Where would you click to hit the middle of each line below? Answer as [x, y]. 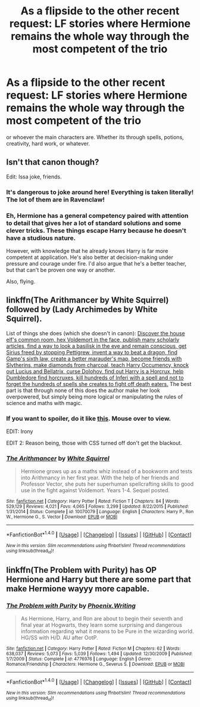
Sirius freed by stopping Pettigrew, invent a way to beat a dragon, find [92, 352]
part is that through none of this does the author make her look [83, 390]
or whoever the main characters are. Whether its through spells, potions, [95, 137]
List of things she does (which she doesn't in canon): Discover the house [96, 333]
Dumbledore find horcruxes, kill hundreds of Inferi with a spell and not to [95, 378]
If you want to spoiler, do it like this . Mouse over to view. [89, 418]
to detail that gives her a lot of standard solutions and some [94, 223]
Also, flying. [21, 281]
